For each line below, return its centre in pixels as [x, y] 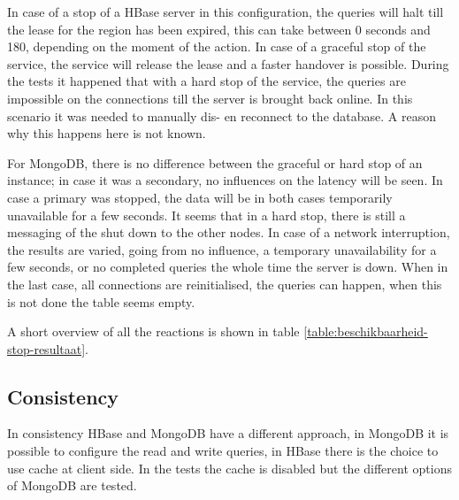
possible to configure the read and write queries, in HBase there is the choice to [223, 451]
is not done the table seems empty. [101, 301]
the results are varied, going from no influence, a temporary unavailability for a [222, 249]
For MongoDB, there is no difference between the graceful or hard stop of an [215, 162]
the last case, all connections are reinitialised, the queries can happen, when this [225, 284]
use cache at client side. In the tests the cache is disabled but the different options [229, 468]
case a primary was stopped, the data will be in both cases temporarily [200, 197]
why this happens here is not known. [107, 133]
